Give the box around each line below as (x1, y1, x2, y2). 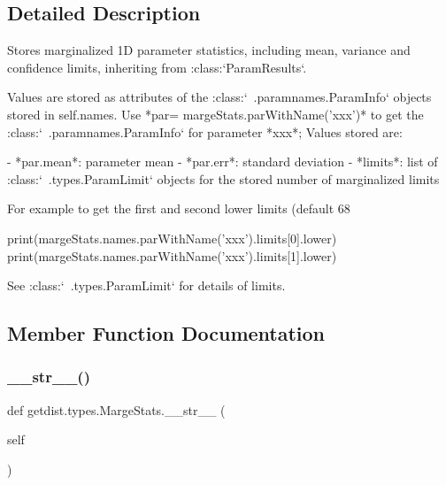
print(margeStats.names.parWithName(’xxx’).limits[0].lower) (7, 228, 337, 247)
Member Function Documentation (7, 319, 326, 347)
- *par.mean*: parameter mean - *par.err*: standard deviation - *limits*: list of (7, 152, 438, 171)
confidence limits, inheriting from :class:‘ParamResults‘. (7, 58, 307, 76)
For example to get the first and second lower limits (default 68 (7, 199, 350, 218)
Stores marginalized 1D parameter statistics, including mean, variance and (7, 41, 411, 59)
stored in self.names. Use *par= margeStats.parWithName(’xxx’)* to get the (7, 104, 424, 123)
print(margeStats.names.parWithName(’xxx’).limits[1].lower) (7, 246, 337, 265)
